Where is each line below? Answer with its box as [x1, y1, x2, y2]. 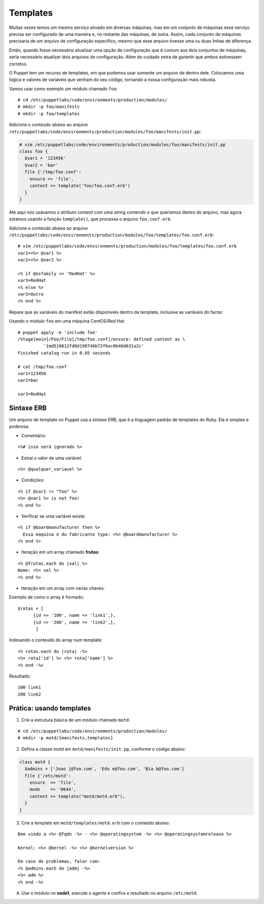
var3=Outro [18, 292, 44, 297]
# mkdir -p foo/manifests [18, 104, 80, 110]
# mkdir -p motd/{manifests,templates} [18, 735, 113, 741]
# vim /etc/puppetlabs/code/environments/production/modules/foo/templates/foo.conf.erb [18, 243, 237, 249]
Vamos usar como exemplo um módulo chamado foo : [9, 86, 118, 92]
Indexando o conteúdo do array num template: [9, 637, 103, 643]
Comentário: [21, 432, 46, 438]
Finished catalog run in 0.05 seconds [18, 350, 111, 355]
